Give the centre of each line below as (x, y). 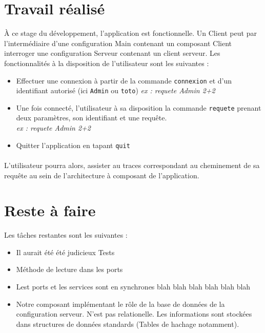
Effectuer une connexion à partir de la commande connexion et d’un (124, 80)
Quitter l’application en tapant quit (73, 145)
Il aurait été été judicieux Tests (65, 252)
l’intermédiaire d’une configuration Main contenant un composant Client (118, 43)
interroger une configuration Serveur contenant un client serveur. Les (112, 53)
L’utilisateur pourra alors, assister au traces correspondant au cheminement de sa (132, 165)
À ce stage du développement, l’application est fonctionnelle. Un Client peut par (130, 33)
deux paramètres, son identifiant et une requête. (91, 118)
